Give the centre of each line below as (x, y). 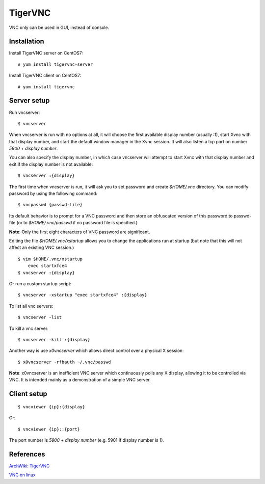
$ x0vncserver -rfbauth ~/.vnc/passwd (65, 362)
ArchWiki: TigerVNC (29, 466)
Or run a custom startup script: (40, 283)
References (27, 454)
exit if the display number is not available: (51, 164)
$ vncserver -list (40, 317)
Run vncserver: (25, 112)
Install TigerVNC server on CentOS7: (46, 53)
